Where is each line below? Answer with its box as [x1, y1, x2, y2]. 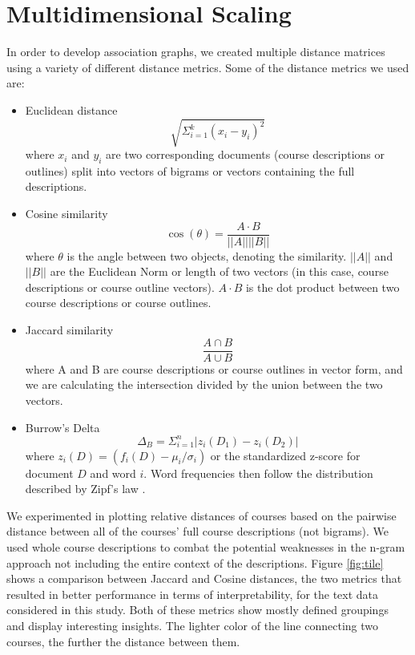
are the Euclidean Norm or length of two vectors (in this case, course [50, 263, 389, 280]
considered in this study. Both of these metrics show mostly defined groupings [6, 601, 389, 618]
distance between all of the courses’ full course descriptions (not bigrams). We [6, 523, 389, 540]
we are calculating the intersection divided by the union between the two [25, 376, 383, 393]
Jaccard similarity [25, 321, 114, 338]
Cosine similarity [25, 205, 108, 222]
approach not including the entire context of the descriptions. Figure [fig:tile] [6, 554, 384, 571]
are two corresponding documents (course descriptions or [106, 146, 385, 163]
